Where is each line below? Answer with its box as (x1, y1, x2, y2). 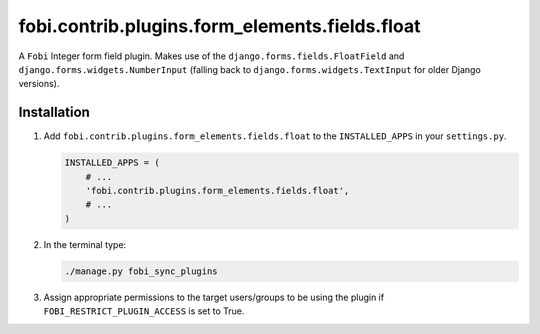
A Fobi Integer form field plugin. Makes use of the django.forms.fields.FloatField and (18, 50, 405, 62)
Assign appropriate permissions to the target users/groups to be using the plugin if (43, 291, 385, 303)
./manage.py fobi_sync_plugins (64, 265, 219, 277)
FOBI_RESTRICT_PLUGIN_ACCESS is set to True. (43, 305, 245, 317)
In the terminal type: (43, 238, 127, 250)
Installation (18, 104, 90, 121)
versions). (18, 78, 60, 90)
